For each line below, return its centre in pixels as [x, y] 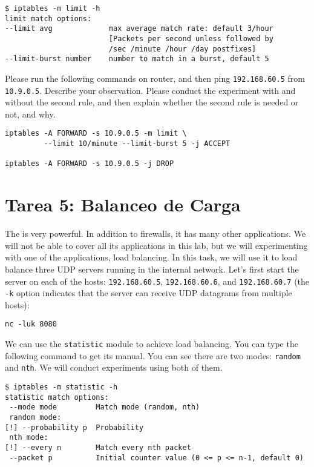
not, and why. [30, 114]
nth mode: [29, 438]
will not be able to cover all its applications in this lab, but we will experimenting [156, 245]
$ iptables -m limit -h [53, 8]
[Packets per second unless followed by [191, 38]
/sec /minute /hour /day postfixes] [182, 49]
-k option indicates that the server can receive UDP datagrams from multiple [149, 293]
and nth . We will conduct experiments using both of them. [114, 367]
